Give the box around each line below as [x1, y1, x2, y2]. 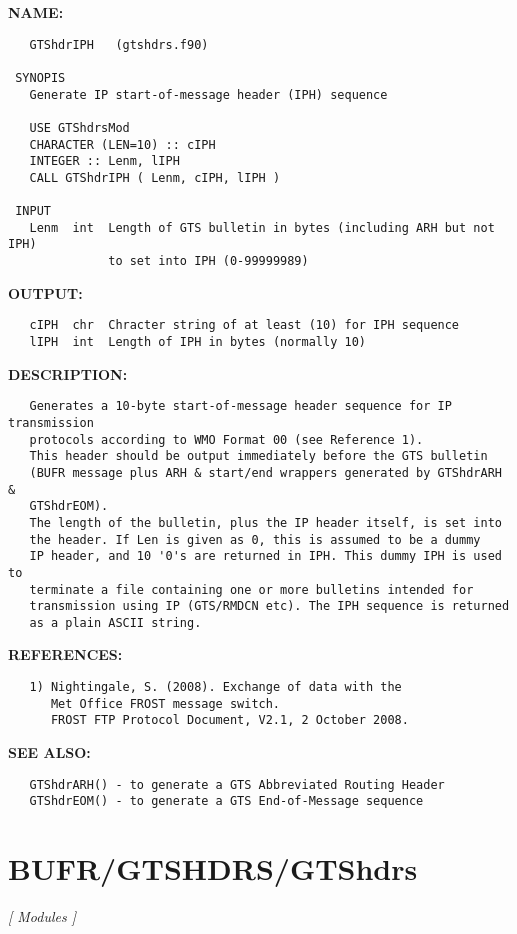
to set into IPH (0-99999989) [108, 254, 309, 269]
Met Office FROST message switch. [50, 696, 281, 711]
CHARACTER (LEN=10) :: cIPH [29, 137, 216, 152]
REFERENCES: [8, 644, 123, 665]
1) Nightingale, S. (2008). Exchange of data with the [29, 680, 402, 695]
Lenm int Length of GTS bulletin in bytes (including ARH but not [29, 220, 495, 235]
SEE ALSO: [8, 742, 91, 763]
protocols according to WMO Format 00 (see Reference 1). [29, 432, 424, 447]
